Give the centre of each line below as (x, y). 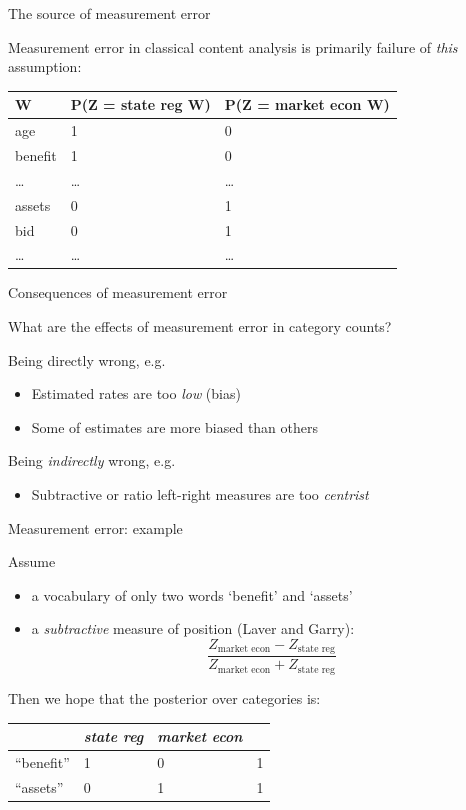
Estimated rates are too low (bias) (136, 393)
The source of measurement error (109, 13)
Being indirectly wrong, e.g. (92, 460)
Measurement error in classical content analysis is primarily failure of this (233, 46)
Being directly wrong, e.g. (87, 359)
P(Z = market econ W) (307, 104)
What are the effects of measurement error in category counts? (200, 326)
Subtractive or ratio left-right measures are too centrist (200, 494)
